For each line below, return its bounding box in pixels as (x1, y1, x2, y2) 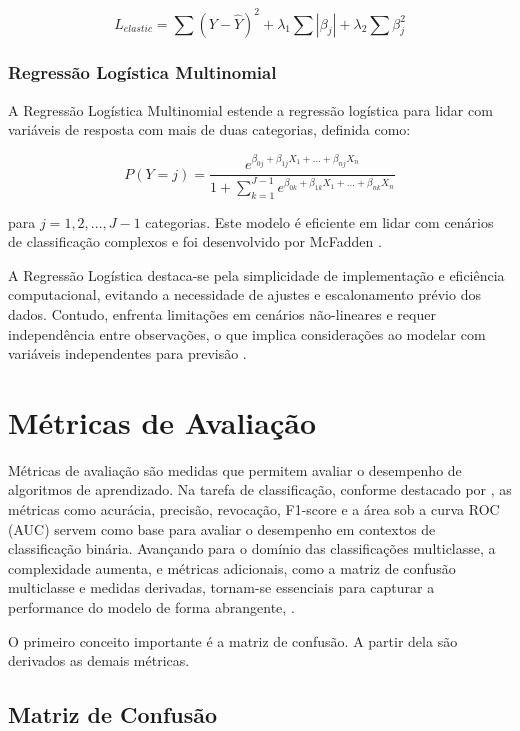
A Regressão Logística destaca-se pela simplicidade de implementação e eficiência (8, 264, 505, 285)
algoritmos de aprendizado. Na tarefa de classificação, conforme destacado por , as (8, 479, 512, 500)
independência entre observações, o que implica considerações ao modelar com (8, 323, 486, 344)
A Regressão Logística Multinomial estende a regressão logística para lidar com (8, 99, 493, 120)
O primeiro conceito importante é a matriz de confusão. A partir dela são (8, 630, 458, 651)
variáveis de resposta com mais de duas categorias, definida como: (8, 119, 411, 140)
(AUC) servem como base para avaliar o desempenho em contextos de (8, 518, 436, 539)
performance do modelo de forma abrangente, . (8, 597, 295, 617)
